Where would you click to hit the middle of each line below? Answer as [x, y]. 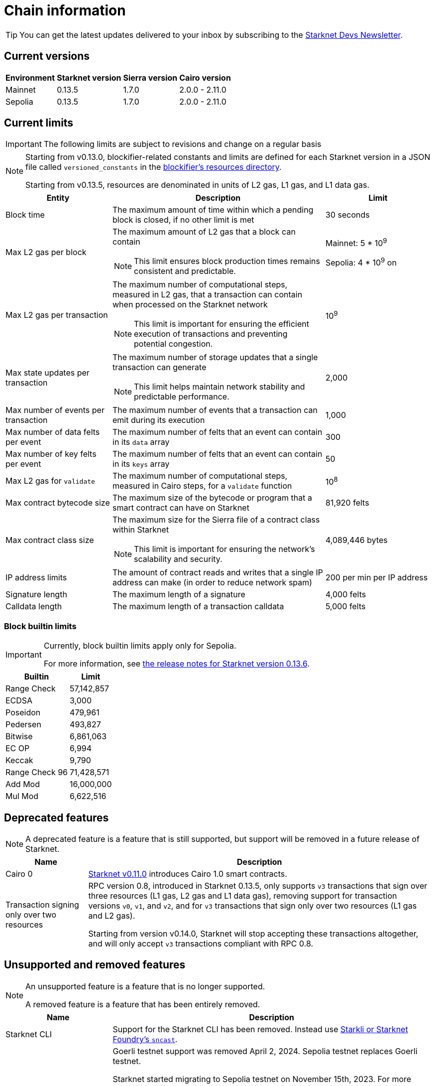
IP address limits [36, 578]
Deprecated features [56, 817]
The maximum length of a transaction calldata [198, 607]
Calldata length [34, 607]
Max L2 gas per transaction [57, 315]
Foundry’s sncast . [145, 1039]
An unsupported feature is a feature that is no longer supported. [145, 986]
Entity [58, 198]
